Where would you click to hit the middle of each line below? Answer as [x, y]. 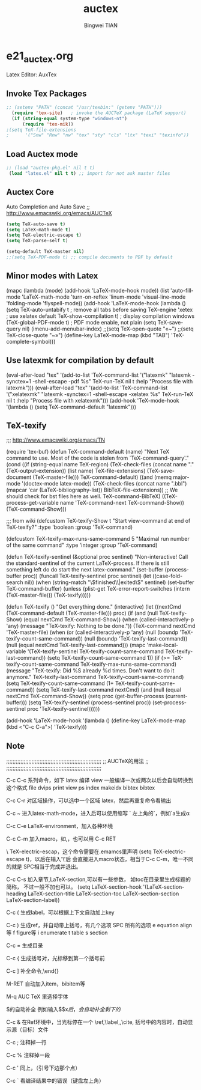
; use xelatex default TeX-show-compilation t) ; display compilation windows [100, 316]
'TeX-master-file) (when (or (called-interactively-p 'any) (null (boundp [92, 632]
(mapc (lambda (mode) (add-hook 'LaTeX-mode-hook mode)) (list [88, 290]
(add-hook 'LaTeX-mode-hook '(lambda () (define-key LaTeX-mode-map [96, 720]
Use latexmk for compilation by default [80, 360]
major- [181, 477]
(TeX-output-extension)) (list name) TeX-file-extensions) [76, 471]
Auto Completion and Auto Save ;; [48, 207]
